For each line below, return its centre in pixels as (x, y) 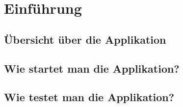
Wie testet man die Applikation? (89, 97)
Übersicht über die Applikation (85, 39)
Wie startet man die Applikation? (92, 68)
